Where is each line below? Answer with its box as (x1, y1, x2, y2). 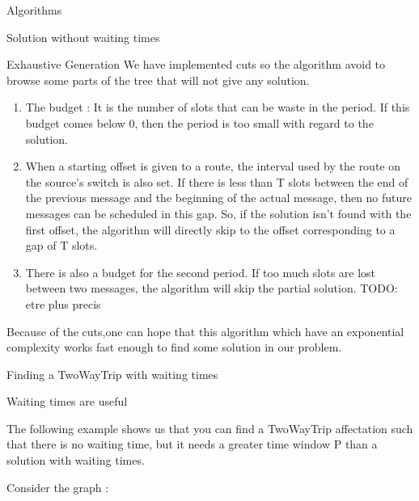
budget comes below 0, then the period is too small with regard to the (25, 114, 374, 131)
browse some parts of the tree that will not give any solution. (6, 71, 310, 88)
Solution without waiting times (6, 28, 160, 45)
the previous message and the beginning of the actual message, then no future (25, 189, 413, 206)
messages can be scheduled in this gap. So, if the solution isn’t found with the (25, 204, 412, 221)
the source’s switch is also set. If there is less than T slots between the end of (25, 173, 408, 190)
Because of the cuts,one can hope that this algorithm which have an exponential (6, 322, 404, 339)
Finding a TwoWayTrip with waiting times (6, 365, 218, 382)
